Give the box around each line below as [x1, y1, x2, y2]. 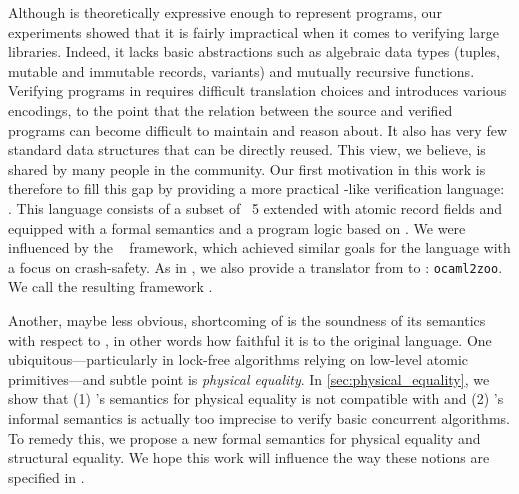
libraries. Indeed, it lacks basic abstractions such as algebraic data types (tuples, [8, 41, 500, 62]
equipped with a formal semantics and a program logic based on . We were [8, 217, 466, 238]
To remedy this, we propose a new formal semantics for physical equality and [8, 427, 481, 448]
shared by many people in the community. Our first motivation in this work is [8, 158, 486, 179]
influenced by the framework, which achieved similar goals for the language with [8, 237, 511, 258]
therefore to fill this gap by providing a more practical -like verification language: [8, 178, 505, 199]
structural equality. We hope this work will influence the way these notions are [8, 447, 490, 468]
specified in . [8, 466, 85, 487]
